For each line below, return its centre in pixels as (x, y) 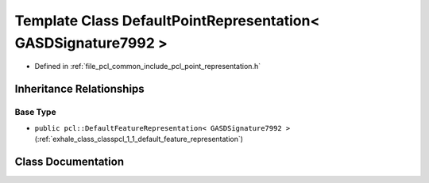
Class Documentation (70, 161)
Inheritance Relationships (79, 89)
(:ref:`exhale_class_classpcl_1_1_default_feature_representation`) (139, 139)
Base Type (35, 112)
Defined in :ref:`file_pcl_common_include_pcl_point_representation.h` (148, 67)
